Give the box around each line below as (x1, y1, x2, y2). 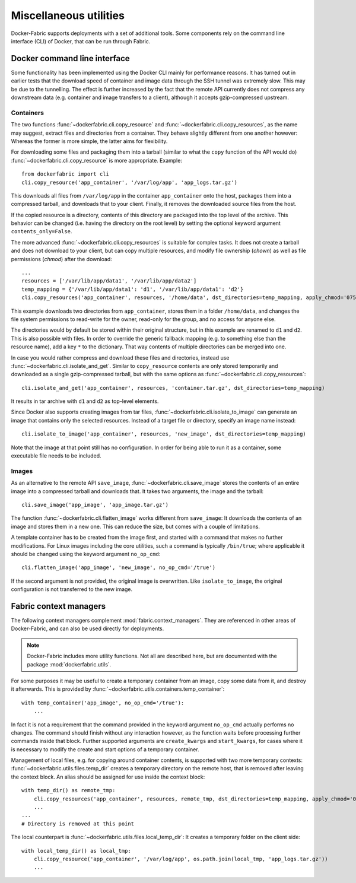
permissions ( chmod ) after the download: (11, 255, 112, 262)
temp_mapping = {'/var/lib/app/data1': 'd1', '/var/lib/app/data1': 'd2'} (21, 285, 244, 293)
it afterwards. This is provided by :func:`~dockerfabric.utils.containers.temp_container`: (11, 685, 225, 693)
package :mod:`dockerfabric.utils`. (27, 660, 112, 668)
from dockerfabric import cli (21, 171, 110, 177)
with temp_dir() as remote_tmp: (21, 787, 116, 794)
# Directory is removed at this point (21, 820, 135, 827)
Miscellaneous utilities (11, 9, 125, 22)
